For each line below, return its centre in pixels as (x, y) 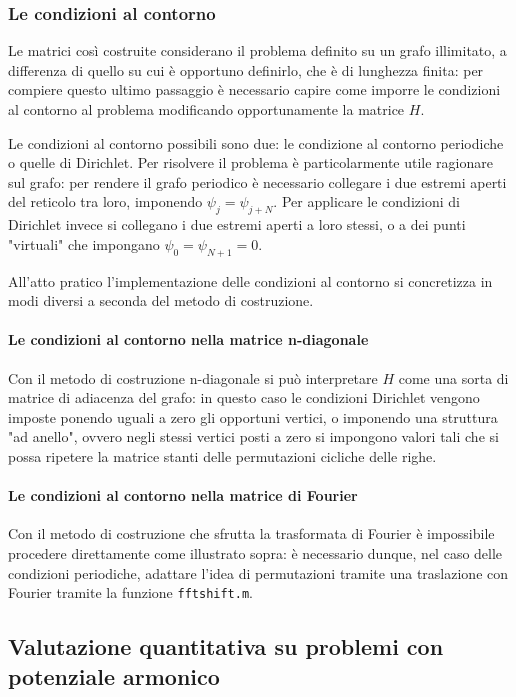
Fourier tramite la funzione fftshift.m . (130, 592)
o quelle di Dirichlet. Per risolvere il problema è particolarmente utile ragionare (250, 162)
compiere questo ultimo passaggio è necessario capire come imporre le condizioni (254, 89)
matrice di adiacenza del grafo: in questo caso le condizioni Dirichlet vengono (244, 397)
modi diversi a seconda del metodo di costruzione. (161, 300)
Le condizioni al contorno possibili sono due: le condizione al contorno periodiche (256, 142)
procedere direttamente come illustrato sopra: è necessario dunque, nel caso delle (255, 552)
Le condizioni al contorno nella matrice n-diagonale (188, 339)
